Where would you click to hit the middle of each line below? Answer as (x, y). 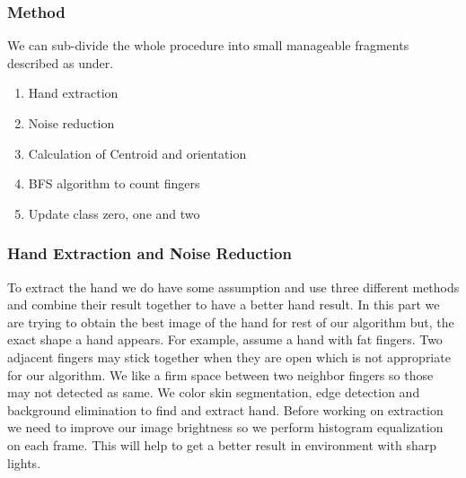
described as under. (61, 62)
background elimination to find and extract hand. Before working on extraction (225, 409)
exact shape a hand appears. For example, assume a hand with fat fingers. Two (225, 339)
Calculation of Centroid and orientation (137, 153)
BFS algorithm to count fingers (114, 183)
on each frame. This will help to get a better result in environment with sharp (222, 444)
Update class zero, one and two (114, 213)
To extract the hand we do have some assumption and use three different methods (233, 287)
